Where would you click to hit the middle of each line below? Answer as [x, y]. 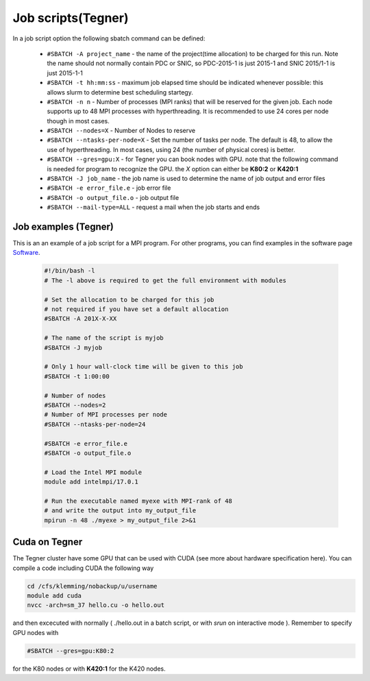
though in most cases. [78, 121]
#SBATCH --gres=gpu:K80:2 [71, 651]
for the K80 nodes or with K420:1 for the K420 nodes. [89, 669]
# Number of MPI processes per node [106, 415]
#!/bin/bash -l [70, 271]
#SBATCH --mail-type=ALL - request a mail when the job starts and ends [153, 207]
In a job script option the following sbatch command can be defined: [109, 38]
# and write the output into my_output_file [120, 511]
